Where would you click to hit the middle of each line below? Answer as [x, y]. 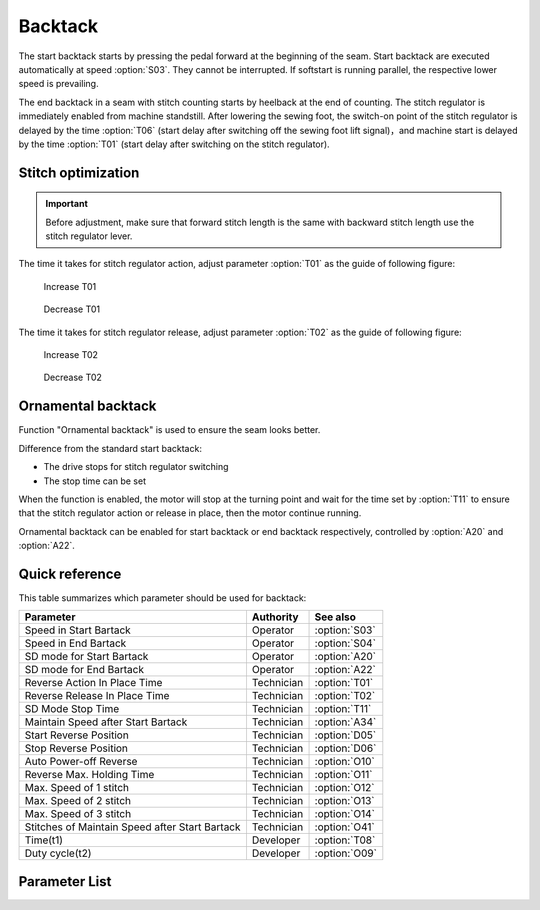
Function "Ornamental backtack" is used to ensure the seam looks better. [169, 430]
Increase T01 [70, 286]
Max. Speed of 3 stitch [78, 814]
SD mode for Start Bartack [86, 657]
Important [67, 204]
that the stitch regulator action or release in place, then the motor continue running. [190, 513]
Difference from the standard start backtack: [110, 448]
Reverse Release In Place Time [97, 696]
